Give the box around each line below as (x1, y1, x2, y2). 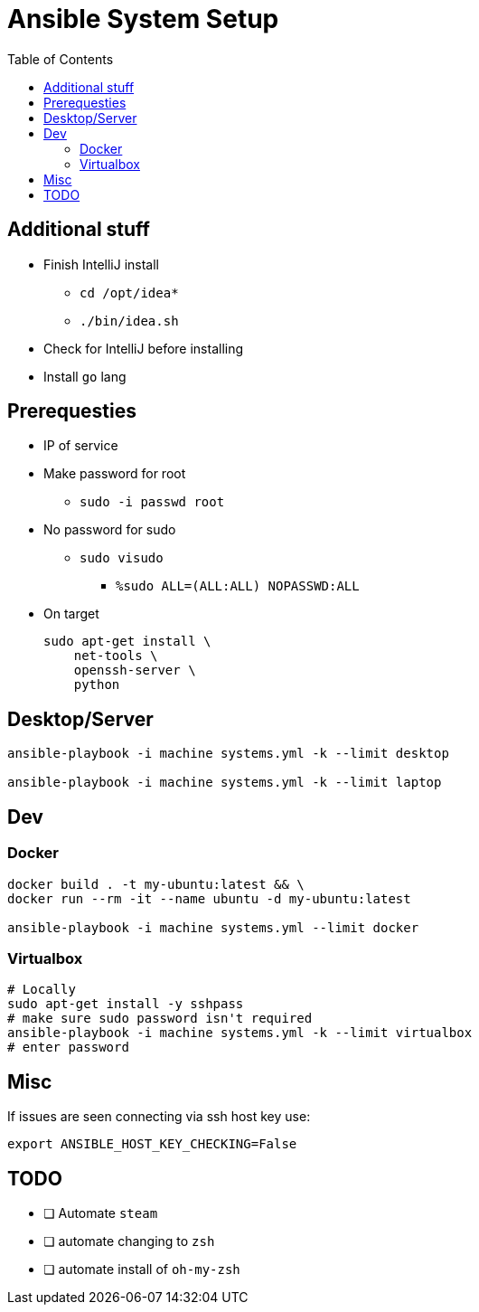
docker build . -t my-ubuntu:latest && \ (7, 876, 305, 892)
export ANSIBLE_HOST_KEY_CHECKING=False (7, 1137, 297, 1152)
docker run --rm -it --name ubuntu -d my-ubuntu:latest (7, 891, 411, 906)
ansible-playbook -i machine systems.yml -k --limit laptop (7, 775, 442, 790)
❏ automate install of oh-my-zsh (43, 1260, 240, 1277)
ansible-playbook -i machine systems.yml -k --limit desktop (7, 746, 449, 761)
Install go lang (43, 368, 127, 384)
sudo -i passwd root (80, 495, 225, 510)
